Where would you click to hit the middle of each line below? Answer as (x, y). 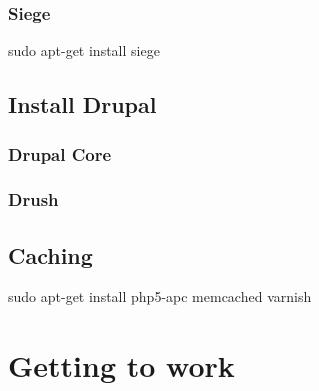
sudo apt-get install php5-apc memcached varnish (160, 296)
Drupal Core (60, 153)
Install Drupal (82, 104)
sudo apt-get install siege (84, 50)
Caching (50, 254)
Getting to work (121, 365)
